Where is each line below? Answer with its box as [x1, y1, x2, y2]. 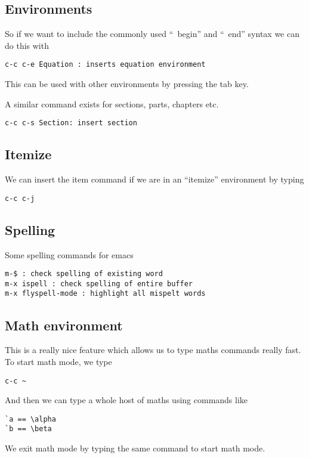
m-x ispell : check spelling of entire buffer [5, 279, 193, 288]
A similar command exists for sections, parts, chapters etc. [5, 97, 219, 110]
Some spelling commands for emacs [5, 248, 134, 261]
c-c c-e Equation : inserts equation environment [5, 60, 206, 69]
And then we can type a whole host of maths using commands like [5, 394, 248, 406]
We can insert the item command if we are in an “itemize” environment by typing [5, 173, 304, 185]
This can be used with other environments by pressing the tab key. [5, 78, 249, 90]
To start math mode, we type [5, 355, 112, 367]
